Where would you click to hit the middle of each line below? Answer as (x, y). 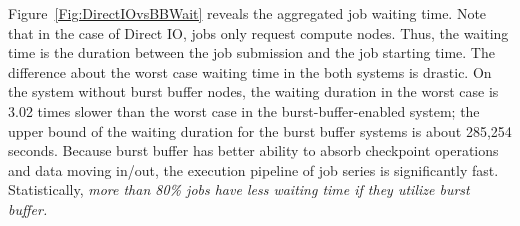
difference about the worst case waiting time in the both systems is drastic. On (250, 71)
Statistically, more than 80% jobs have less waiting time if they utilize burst (239, 189)
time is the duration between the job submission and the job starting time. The (251, 52)
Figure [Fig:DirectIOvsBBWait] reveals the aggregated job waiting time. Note (247, 13)
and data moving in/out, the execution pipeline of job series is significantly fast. (253, 169)
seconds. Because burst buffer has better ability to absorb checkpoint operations (253, 150)
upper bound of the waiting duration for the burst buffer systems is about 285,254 (260, 130)
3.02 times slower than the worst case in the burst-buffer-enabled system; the (244, 110)
